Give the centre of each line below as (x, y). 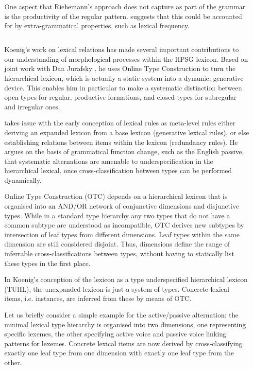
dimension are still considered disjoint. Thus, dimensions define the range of (117, 244)
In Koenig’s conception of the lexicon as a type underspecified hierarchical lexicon (126, 279)
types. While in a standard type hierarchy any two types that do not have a (117, 215)
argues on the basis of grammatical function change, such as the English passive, (124, 151)
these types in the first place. (48, 263)
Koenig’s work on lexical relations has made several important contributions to (122, 49)
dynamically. (23, 180)
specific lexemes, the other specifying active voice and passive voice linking (115, 334)
